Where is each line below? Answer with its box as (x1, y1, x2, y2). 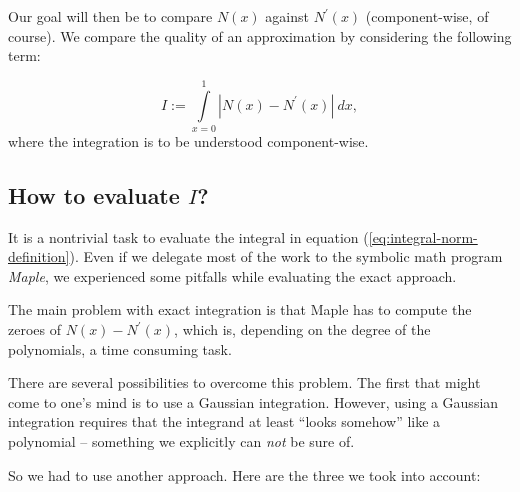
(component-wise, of (365, 6, 489, 26)
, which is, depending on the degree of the (174, 319, 431, 340)
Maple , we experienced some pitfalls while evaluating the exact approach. (8, 265, 457, 286)
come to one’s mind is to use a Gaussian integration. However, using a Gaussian (8, 391, 499, 412)
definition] (8, 246, 70, 267)
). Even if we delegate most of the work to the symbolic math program (69, 246, 503, 267)
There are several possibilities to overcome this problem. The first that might (8, 372, 481, 393)
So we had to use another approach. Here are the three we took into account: (8, 464, 481, 485)
